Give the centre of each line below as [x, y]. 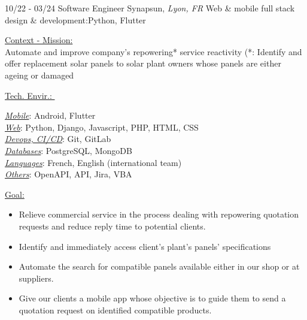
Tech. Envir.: [28, 95]
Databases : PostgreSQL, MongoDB [69, 150]
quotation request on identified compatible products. [115, 310]
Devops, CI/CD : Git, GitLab [58, 139]
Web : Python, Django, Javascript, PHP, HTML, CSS [102, 127]
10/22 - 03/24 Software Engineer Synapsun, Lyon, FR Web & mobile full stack [150, 8]
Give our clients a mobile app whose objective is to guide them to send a [152, 298]
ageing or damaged [39, 75]
